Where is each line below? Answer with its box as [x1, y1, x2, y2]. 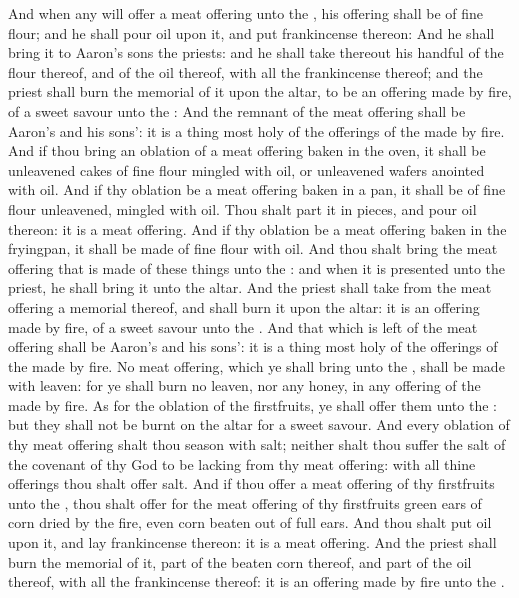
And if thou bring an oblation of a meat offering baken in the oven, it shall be [8, 140, 486, 161]
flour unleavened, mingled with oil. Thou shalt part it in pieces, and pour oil [8, 198, 477, 219]
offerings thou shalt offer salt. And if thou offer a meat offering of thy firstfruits [8, 473, 495, 494]
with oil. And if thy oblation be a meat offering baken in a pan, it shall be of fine [8, 179, 506, 200]
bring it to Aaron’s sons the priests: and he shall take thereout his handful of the [8, 42, 504, 63]
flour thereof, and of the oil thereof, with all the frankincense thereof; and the [8, 61, 483, 82]
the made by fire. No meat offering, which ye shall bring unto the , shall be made [8, 355, 505, 376]
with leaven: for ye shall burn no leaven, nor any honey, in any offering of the [8, 375, 481, 396]
